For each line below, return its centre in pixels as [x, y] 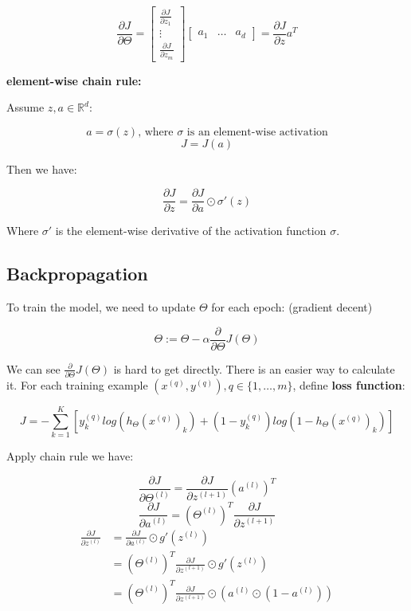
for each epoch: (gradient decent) [292, 307]
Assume [25, 107]
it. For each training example [77, 385]
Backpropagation [77, 274]
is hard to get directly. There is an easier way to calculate [254, 368]
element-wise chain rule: [74, 80]
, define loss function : [349, 385]
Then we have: [42, 168]
